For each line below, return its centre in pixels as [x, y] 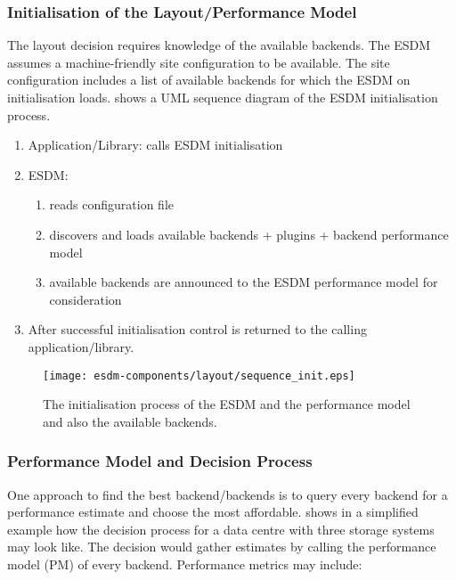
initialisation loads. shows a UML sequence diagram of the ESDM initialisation [223, 97]
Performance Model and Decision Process [160, 461]
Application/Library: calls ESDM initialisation [155, 145]
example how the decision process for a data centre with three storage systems [221, 529]
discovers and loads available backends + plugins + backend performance [249, 234]
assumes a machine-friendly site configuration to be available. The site [199, 62]
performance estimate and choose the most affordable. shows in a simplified [213, 512]
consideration [85, 299]
